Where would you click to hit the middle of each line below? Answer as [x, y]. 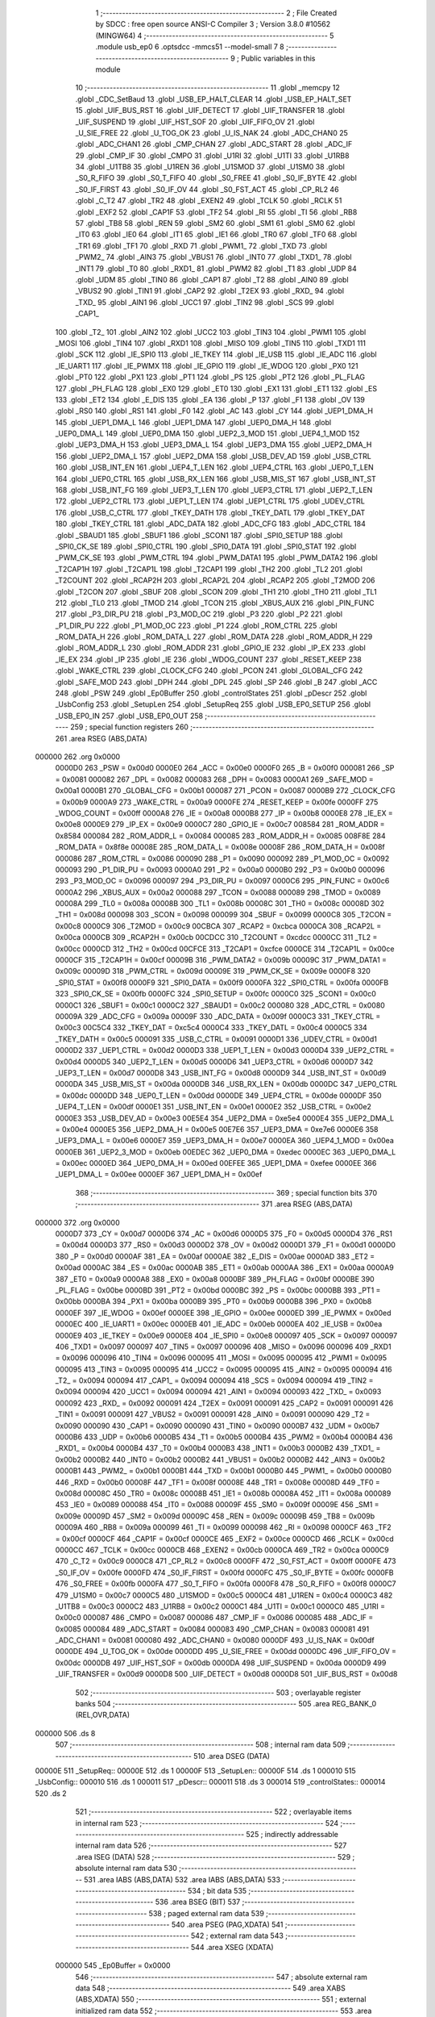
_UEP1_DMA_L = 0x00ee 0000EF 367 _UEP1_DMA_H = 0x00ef [159, 1175]
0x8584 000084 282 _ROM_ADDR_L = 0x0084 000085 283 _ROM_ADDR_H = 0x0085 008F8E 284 [220, 836]
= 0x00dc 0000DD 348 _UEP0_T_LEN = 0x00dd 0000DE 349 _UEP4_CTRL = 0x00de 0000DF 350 [218, 1095]
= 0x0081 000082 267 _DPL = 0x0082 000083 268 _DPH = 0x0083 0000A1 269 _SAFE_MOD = [214, 779]
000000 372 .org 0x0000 [77, 1222]
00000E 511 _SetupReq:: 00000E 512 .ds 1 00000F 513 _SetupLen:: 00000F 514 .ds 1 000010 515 [195, 1770]
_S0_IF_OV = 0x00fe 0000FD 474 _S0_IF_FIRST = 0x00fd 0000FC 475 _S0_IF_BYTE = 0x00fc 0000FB [224, 1572]
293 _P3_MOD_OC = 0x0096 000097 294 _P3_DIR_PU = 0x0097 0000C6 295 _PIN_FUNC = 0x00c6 [222, 881]
